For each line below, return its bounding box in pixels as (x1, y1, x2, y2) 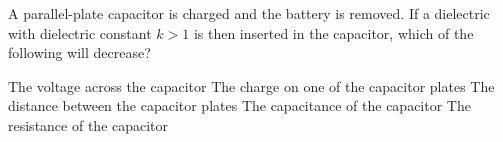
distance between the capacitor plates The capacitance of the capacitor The (8, 95, 471, 116)
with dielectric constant (8, 22, 152, 43)
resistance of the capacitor (8, 114, 169, 135)
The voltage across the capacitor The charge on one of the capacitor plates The (8, 75, 495, 96)
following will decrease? (8, 42, 151, 63)
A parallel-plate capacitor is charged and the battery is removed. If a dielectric (8, 3, 490, 23)
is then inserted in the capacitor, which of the (193, 22, 474, 43)
